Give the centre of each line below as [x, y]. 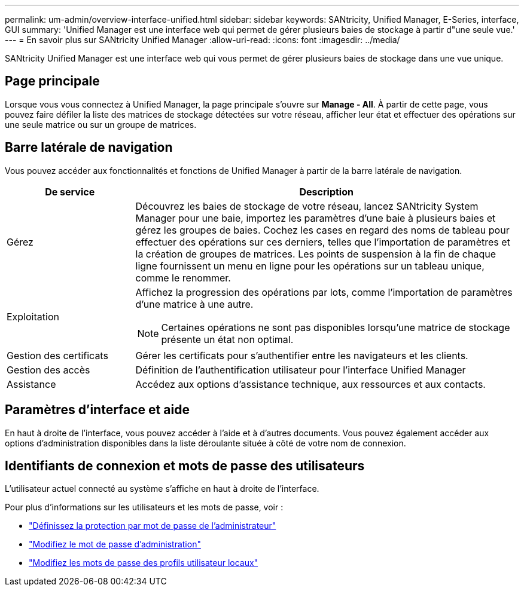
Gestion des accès [48, 370]
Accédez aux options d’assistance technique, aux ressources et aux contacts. [310, 384]
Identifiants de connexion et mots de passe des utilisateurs [185, 466]
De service [70, 192]
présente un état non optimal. [227, 339]
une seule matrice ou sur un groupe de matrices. [101, 124]
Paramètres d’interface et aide [97, 410]
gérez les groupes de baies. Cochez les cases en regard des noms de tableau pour [322, 230]
